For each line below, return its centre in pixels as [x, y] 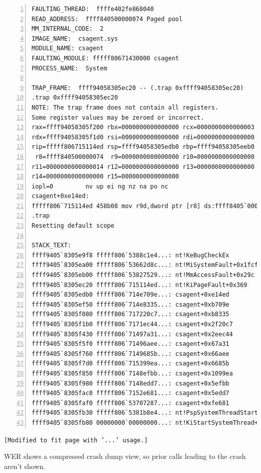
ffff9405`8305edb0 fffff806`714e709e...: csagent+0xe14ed [130, 295]
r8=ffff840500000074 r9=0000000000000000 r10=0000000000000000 [145, 157]
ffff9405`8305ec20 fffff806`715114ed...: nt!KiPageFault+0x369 [140, 285]
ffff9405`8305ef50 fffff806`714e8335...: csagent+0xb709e [130, 304]
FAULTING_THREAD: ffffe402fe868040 [93, 9]
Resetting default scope [73, 226]
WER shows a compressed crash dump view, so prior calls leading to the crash [125, 456]
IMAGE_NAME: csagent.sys [75, 38]
